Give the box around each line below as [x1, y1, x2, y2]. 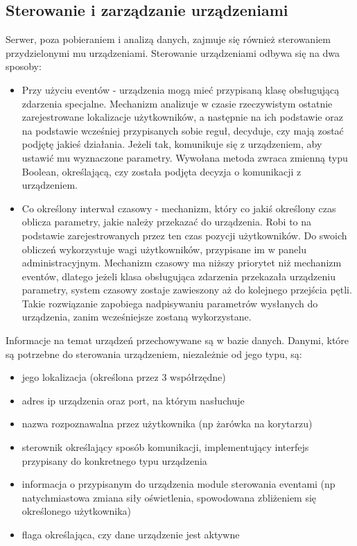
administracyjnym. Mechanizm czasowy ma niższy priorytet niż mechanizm [21, 255, 342, 270]
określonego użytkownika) [21, 504, 132, 518]
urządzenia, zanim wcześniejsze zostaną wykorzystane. [21, 309, 252, 324]
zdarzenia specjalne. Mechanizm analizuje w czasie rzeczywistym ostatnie [21, 96, 333, 110]
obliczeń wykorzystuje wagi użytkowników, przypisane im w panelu [21, 241, 306, 256]
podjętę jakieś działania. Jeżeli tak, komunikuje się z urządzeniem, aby [21, 137, 322, 151]
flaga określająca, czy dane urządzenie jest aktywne [21, 527, 240, 542]
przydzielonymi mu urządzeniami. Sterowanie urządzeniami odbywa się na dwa [6, 45, 340, 60]
